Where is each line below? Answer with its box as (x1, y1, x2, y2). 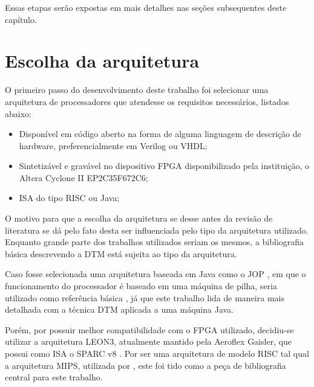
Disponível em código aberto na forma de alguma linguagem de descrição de (19, 127, 301, 140)
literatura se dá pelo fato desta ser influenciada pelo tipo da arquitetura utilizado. (5, 223, 309, 236)
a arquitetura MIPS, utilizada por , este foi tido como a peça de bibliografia (5, 359, 286, 371)
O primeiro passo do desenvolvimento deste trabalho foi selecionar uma (5, 83, 269, 96)
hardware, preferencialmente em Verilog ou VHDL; (19, 139, 208, 152)
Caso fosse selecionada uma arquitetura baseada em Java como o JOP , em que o (5, 267, 306, 280)
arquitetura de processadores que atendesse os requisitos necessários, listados (5, 95, 289, 107)
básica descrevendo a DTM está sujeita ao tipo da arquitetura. (5, 247, 237, 260)
